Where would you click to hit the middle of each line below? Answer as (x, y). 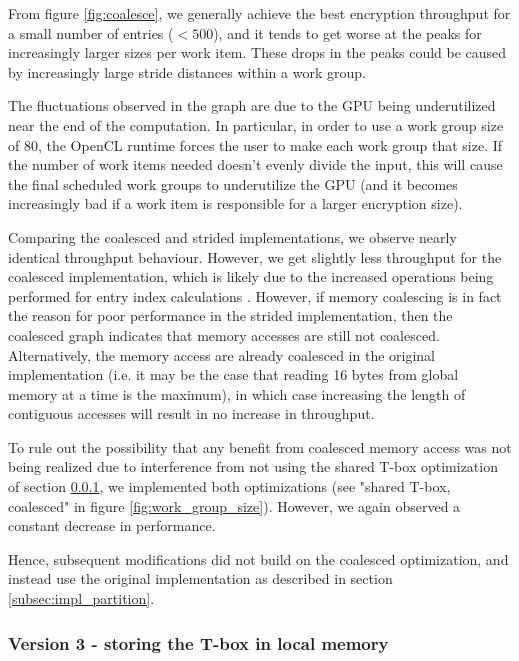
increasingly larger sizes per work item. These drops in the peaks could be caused (257, 52)
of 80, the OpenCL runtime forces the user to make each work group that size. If (255, 144)
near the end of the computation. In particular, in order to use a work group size (256, 124)
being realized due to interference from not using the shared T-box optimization (253, 466)
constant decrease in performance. (112, 525)
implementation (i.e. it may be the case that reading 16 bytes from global (233, 374)
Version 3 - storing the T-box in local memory (198, 642)
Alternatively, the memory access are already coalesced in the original (221, 354)
